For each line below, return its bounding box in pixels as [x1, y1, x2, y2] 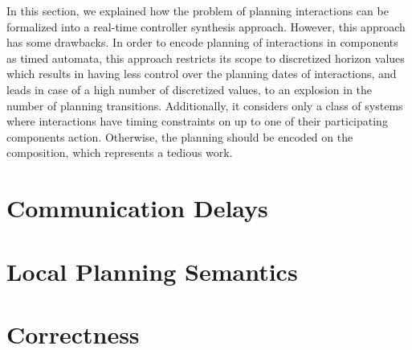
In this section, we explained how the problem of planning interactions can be [6, 2, 389, 19]
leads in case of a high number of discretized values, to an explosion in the [6, 80, 373, 97]
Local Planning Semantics [6, 254, 298, 287]
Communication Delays [6, 191, 268, 224]
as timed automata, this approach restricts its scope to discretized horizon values [6, 49, 405, 66]
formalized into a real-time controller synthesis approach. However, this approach [6, 18, 406, 35]
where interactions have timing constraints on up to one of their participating [6, 113, 388, 130]
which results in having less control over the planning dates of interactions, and [6, 65, 397, 82]
